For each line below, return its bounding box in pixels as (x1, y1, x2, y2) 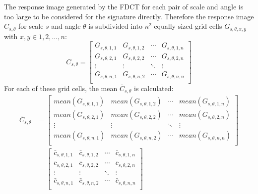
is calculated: (134, 83, 174, 93)
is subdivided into (88, 21, 142, 31)
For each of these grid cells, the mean (4, 83, 118, 93)
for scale (18, 21, 44, 31)
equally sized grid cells (154, 21, 222, 31)
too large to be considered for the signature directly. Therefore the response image (4, 11, 254, 21)
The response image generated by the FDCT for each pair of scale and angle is (4, 1, 244, 11)
